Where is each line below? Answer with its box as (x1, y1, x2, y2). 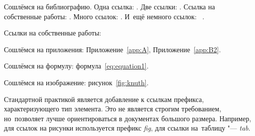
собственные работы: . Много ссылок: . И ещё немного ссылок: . (4, 11, 205, 21)
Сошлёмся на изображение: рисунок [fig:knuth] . (4, 77, 149, 87)
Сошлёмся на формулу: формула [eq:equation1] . (4, 61, 149, 71)
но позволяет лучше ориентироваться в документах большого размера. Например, (4, 113, 252, 123)
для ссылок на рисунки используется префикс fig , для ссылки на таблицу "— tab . (4, 123, 251, 133)
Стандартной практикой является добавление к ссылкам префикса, (4, 94, 204, 104)
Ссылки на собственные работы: (4, 28, 101, 38)
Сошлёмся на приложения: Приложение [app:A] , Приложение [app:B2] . (4, 44, 221, 54)
